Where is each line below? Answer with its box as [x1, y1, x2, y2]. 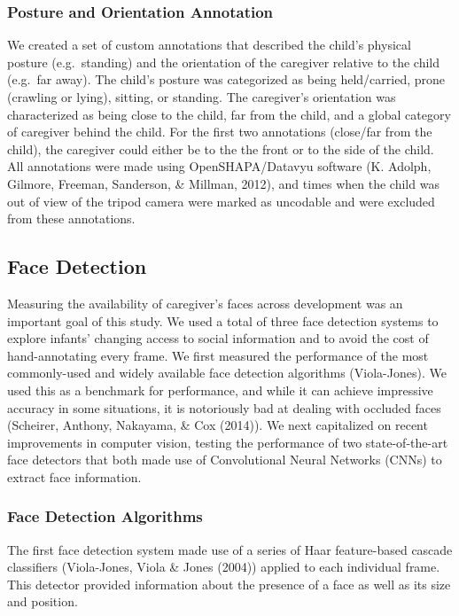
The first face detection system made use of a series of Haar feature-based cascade [7, 540, 453, 558]
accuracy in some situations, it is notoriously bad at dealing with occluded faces [7, 398, 441, 417]
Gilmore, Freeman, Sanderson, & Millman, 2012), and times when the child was [7, 174, 440, 192]
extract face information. [7, 467, 142, 486]
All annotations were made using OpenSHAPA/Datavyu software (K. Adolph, [7, 157, 432, 175]
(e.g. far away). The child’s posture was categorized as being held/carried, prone [7, 70, 446, 89]
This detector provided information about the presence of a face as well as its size [7, 574, 451, 593]
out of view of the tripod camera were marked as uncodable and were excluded [7, 191, 435, 210]
